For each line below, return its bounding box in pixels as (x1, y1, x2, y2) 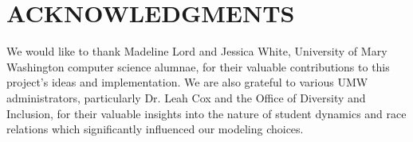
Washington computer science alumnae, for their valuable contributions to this (6, 58, 390, 75)
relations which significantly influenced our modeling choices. (6, 121, 304, 137)
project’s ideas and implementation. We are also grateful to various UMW (6, 74, 368, 90)
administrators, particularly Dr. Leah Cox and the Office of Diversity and (6, 89, 366, 106)
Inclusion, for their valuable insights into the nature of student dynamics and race (6, 105, 407, 121)
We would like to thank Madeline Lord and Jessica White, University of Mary (6, 43, 387, 59)
